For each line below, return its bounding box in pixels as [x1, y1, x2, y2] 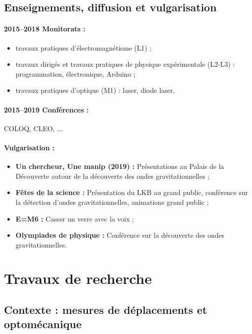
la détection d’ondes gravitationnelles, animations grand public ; [15, 196, 209, 207]
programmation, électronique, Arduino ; [15, 68, 136, 79]
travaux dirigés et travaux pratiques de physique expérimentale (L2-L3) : [15, 59, 235, 69]
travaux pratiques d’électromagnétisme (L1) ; [15, 42, 152, 53]
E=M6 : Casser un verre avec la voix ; [15, 213, 134, 223]
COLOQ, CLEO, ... [4, 123, 63, 133]
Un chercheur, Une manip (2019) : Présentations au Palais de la [15, 161, 224, 171]
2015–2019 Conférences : [4, 104, 89, 114]
